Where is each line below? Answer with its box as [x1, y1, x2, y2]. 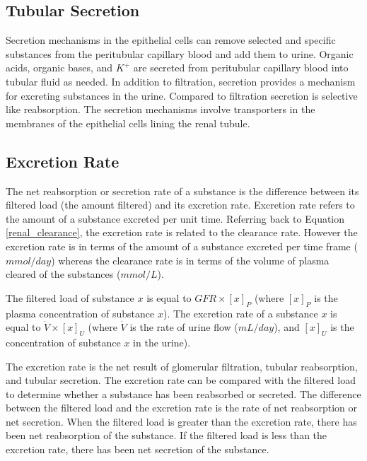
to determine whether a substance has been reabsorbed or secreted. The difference [6, 386, 361, 401]
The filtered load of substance [6, 290, 134, 305]
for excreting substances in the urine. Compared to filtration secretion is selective [6, 88, 358, 103]
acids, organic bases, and [6, 60, 113, 75]
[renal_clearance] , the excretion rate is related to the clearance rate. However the [6, 225, 358, 240]
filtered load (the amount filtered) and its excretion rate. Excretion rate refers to [6, 197, 355, 212]
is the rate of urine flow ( [129, 320, 238, 334]
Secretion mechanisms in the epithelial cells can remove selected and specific [6, 33, 336, 47]
